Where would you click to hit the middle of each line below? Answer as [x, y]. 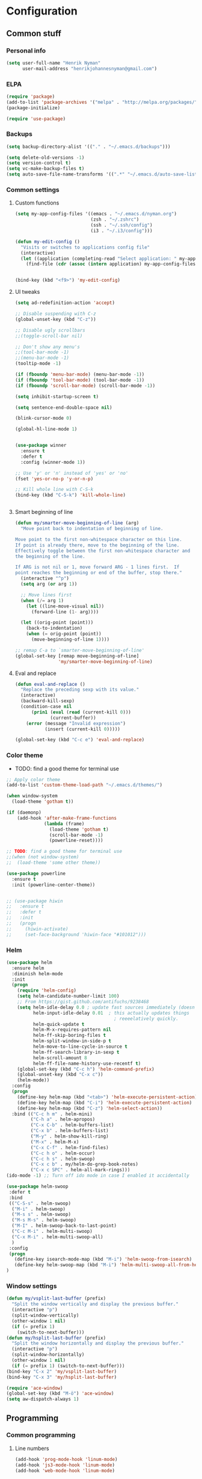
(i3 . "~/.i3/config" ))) [121, 231]
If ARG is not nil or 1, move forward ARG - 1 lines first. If [97, 567]
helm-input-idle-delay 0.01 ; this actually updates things [111, 1013]
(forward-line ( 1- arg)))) [65, 612]
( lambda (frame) [64, 824]
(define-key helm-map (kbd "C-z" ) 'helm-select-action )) [90, 1108]
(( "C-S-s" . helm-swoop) [40, 1203]
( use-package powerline [36, 873]
